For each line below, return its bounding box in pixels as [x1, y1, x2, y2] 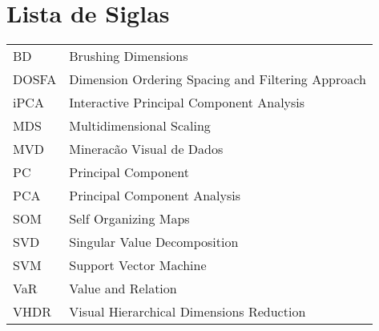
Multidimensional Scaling [69, 116, 211, 135]
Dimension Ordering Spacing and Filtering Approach [69, 70, 366, 89]
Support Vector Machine [69, 256, 207, 275]
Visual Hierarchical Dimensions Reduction [69, 302, 306, 321]
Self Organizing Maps [69, 209, 190, 228]
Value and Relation [69, 279, 177, 298]
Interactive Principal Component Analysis [69, 93, 305, 112]
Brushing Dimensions [69, 46, 188, 66]
